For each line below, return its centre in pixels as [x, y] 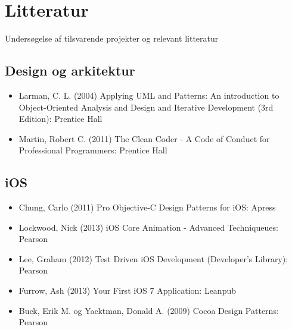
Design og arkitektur [70, 70]
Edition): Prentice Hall [60, 119]
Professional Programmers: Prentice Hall [93, 150]
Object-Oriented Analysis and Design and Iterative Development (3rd [146, 107]
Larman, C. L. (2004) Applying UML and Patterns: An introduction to [149, 95]
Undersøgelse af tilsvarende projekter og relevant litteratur [112, 38]
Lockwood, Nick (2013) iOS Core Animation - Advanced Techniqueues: [148, 227]
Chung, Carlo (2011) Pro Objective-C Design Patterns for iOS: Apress [147, 207]
